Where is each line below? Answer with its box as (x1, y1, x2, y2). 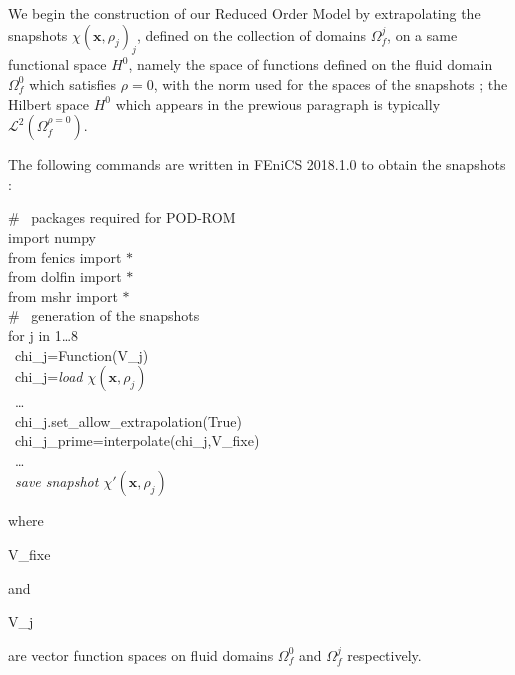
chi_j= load (14, 366, 83, 387)
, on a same (387, 24, 458, 45)
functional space (8, 54, 107, 75)
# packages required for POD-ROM (8, 207, 236, 228)
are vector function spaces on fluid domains (8, 644, 274, 665)
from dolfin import (8, 266, 122, 287)
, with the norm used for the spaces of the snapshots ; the (153, 73, 508, 94)
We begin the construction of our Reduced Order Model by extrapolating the (8, 3, 481, 23)
